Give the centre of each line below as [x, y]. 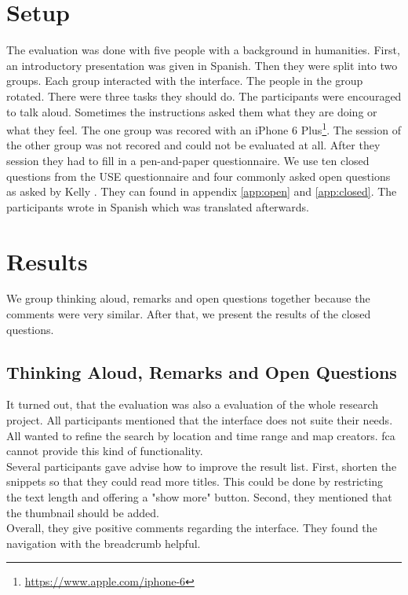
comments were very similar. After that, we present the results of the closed [189, 314]
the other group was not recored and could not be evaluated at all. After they [193, 145]
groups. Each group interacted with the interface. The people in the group [185, 81]
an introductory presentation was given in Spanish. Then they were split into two [202, 65]
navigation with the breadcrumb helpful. [104, 543]
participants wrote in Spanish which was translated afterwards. [158, 206]
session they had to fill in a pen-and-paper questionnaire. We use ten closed [188, 160]
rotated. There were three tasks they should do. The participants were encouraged [204, 95]
